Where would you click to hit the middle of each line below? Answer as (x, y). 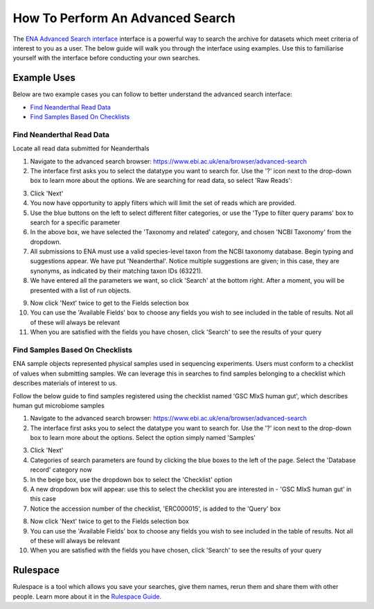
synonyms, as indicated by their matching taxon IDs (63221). (117, 271)
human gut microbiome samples (59, 405)
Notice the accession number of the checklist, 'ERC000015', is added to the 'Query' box (155, 509)
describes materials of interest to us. (65, 383)
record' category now (61, 470)
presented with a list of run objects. (81, 290)
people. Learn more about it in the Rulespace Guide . (87, 597)
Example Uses (44, 78)
